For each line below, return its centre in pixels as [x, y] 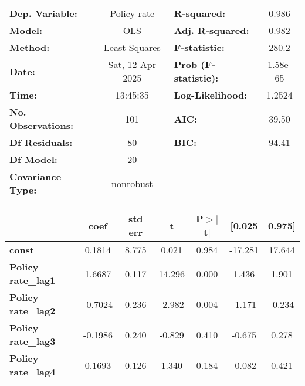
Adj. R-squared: [211, 30]
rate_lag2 [33, 311]
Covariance [35, 176]
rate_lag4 [33, 372]
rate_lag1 [33, 280]
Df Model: [33, 159]
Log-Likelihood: [211, 95]
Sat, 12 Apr [132, 64]
